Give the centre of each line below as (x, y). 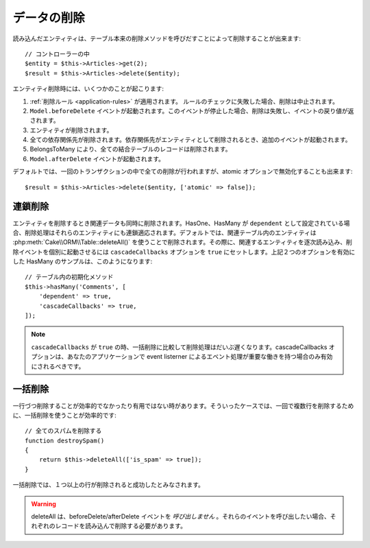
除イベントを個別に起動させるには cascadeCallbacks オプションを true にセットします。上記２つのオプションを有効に (184, 252)
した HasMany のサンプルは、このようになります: (83, 261)
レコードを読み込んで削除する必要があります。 (121, 526)
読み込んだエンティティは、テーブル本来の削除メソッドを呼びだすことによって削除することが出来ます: (157, 38)
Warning (44, 503)
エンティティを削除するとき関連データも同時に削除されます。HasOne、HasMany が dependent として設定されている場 (181, 223)
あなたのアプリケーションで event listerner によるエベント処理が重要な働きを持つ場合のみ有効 (200, 357)
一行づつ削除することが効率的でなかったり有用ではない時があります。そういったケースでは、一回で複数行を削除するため (183, 405)
